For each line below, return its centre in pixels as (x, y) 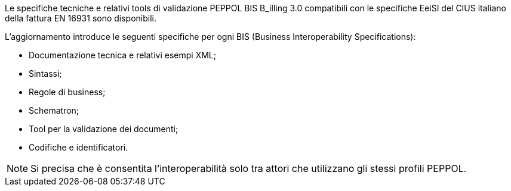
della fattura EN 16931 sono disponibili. (81, 18)
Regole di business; (67, 92)
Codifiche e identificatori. (79, 147)
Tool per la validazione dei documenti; (104, 129)
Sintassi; (45, 73)
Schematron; (54, 110)
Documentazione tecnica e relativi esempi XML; (123, 55)
